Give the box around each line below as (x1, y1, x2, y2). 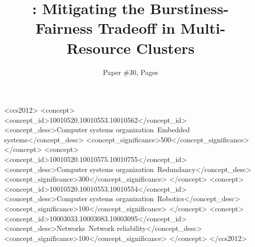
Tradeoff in (98, 18, 175, 38)
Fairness (35, 18, 93, 38)
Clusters (136, 37, 195, 58)
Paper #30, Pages (103, 66, 158, 77)
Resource (66, 37, 131, 58)
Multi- (180, 18, 226, 38)
